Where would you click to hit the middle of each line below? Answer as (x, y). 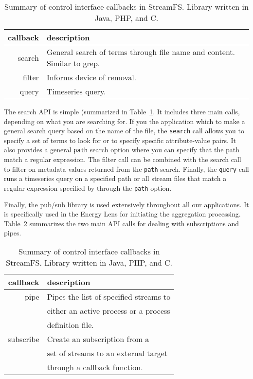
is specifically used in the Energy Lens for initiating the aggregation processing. (122, 214)
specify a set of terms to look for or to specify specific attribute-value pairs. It (120, 140)
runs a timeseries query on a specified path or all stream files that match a (115, 178)
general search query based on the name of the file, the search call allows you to (124, 131)
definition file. (70, 325)
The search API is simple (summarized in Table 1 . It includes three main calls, (122, 111)
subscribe (24, 339)
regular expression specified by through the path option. (88, 188)
